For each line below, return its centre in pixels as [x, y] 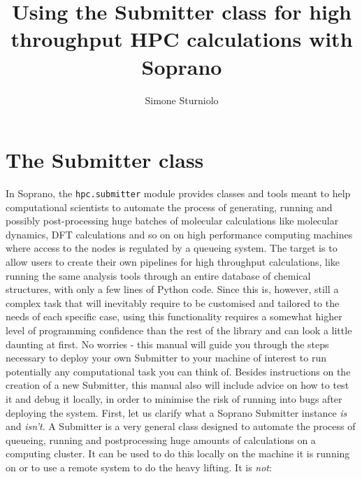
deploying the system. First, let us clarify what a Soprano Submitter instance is [176, 412]
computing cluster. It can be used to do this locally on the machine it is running [178, 453]
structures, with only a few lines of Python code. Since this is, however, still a [172, 289]
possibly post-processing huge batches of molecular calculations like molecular [172, 221]
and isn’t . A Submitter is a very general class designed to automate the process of [181, 426]
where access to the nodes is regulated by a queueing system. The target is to [172, 248]
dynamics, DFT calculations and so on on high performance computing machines [179, 234]
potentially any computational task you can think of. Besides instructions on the [178, 371]
